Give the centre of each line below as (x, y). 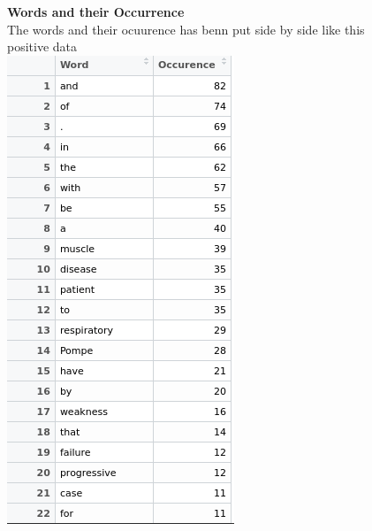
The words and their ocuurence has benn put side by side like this (186, 29)
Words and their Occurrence (96, 12)
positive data (42, 46)
